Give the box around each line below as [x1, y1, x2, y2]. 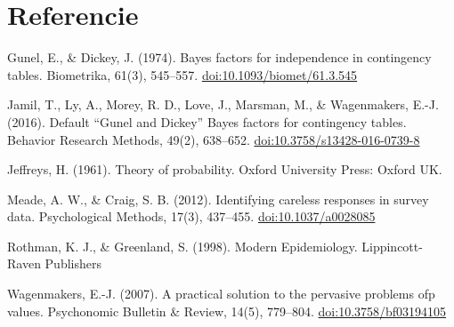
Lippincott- [361, 236, 423, 255]
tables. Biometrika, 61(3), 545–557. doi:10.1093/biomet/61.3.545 [7, 65, 358, 84]
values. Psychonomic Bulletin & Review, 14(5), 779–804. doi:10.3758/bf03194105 [7, 301, 447, 320]
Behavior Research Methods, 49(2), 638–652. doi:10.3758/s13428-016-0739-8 [7, 130, 420, 148]
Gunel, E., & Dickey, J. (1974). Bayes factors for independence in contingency [7, 48, 432, 67]
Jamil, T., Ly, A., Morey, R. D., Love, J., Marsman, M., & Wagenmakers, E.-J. [7, 95, 439, 114]
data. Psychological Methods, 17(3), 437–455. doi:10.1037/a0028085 [7, 207, 376, 226]
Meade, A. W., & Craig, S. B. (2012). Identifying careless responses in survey [7, 189, 429, 208]
